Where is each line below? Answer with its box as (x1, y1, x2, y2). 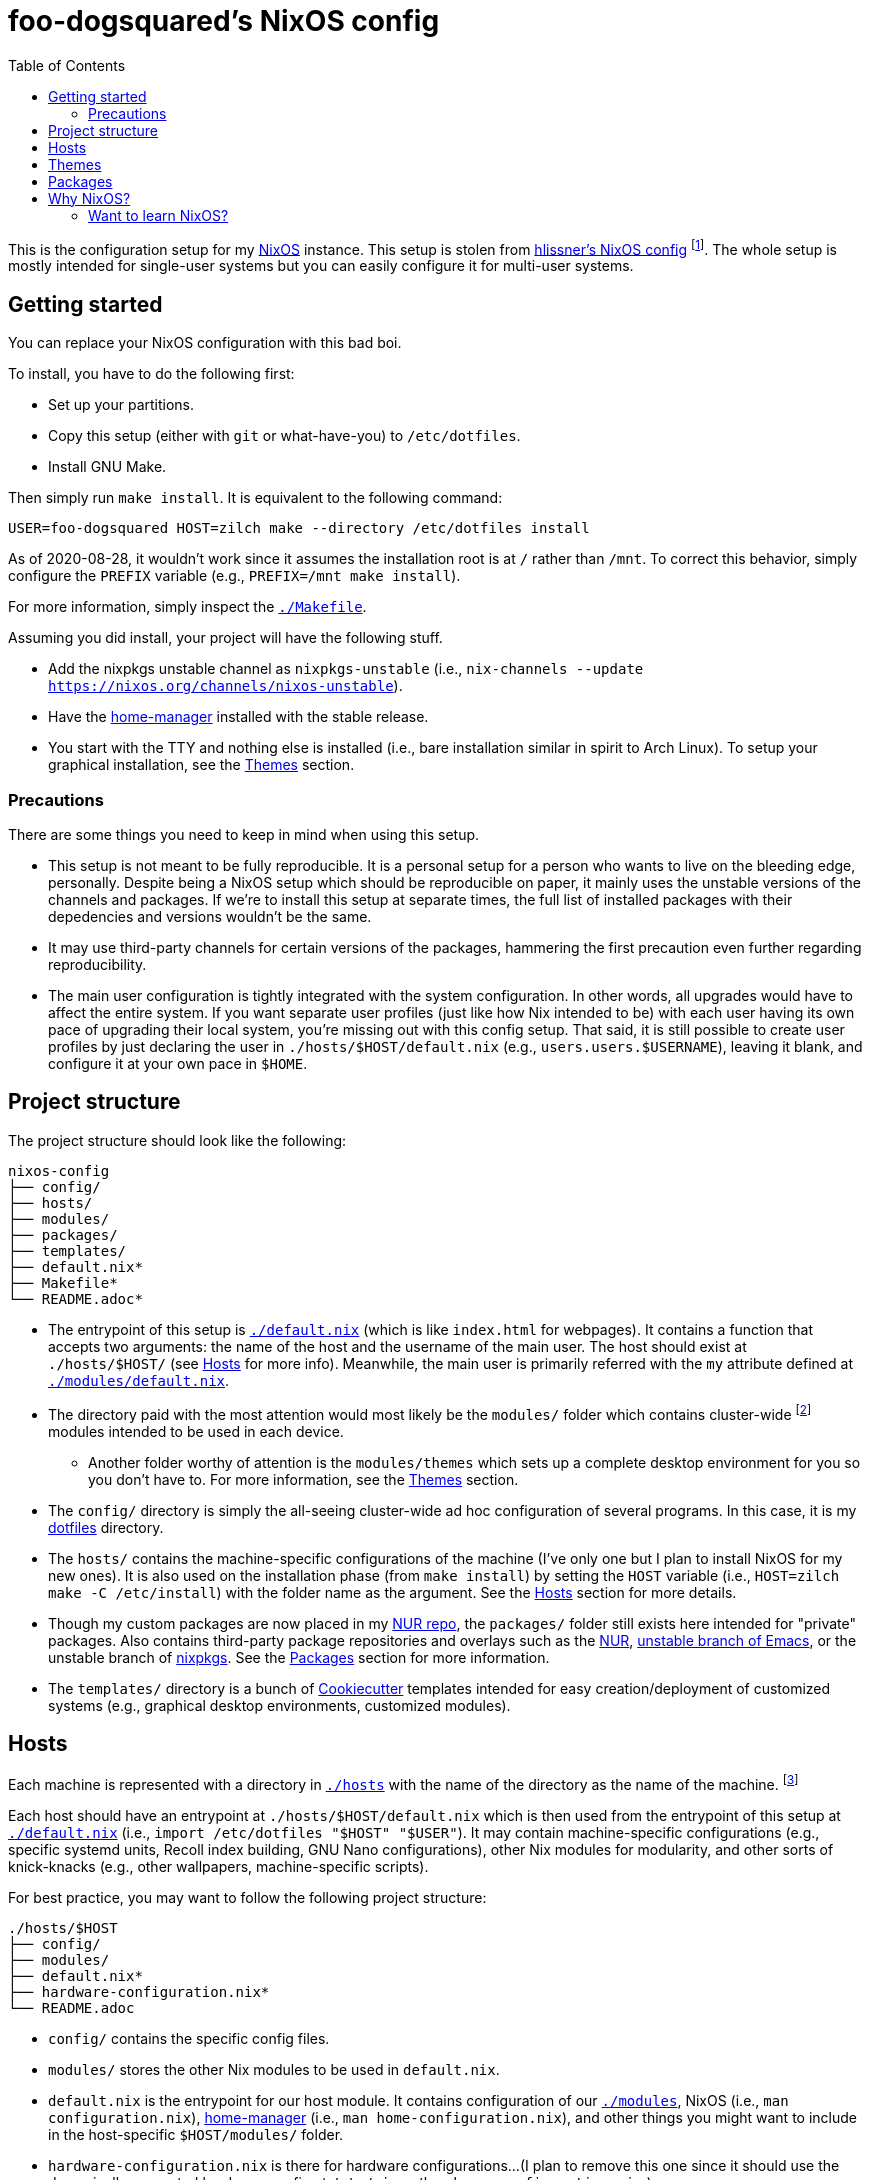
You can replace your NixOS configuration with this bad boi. (8, 334, 402, 352)
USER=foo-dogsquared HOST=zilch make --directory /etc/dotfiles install (8, 520, 590, 537)
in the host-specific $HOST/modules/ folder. (48, 2126, 344, 2143)
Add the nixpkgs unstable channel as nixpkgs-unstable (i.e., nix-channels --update (48, 660, 644, 678)
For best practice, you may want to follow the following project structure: (8, 1889, 487, 1906)
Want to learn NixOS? (88, 206, 229, 224)
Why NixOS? (48, 189, 131, 207)
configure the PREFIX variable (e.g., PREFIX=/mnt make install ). (8, 567, 461, 585)
